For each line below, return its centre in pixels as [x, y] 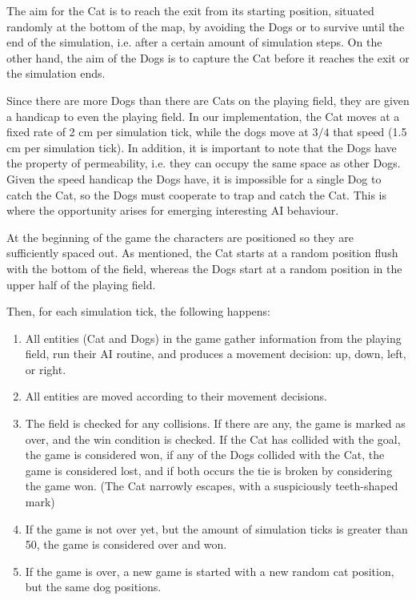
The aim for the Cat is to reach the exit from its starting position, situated [190, 10]
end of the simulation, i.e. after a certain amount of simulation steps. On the [194, 42]
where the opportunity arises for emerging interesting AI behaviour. [173, 210]
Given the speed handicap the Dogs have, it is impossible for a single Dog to [194, 178]
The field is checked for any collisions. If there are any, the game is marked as [215, 423]
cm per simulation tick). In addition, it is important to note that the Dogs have [202, 147]
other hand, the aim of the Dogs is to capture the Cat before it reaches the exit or [208, 57]
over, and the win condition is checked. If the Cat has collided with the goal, [213, 439]
